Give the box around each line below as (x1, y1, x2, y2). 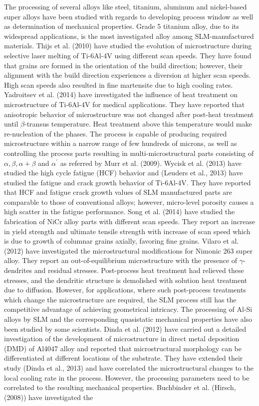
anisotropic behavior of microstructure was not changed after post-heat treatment (4, 109, 254, 119)
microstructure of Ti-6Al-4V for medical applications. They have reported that (4, 99, 245, 109)
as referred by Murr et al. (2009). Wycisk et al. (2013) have (60, 157, 242, 168)
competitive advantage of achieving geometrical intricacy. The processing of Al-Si (4, 304, 253, 314)
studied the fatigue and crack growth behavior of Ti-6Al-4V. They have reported (4, 177, 251, 187)
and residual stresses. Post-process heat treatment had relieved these (34, 265, 244, 275)
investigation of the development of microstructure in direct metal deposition (4, 333, 240, 344)
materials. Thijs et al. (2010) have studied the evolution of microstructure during (4, 40, 252, 51)
